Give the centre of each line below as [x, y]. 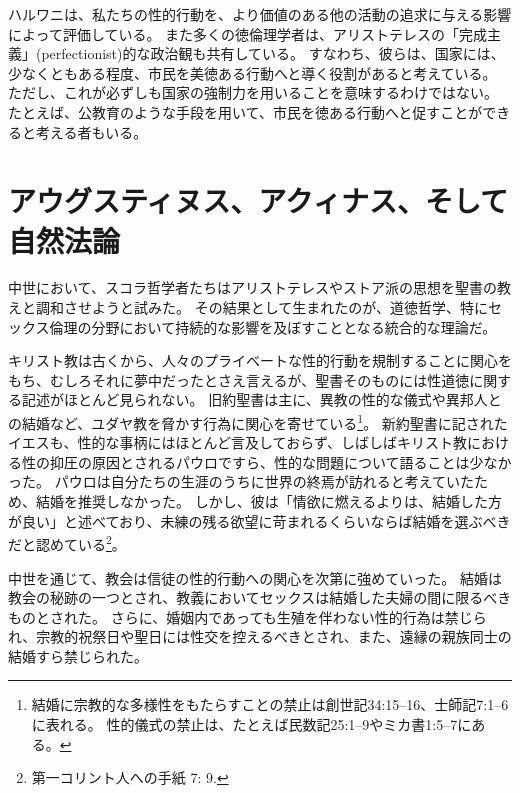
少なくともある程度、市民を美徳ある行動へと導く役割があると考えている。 [252, 72]
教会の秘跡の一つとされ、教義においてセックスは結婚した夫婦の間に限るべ [253, 597]
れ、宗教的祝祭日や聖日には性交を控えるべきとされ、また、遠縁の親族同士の [260, 636]
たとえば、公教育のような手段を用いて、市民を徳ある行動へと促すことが [245, 111]
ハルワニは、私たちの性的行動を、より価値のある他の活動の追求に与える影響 [260, 14]
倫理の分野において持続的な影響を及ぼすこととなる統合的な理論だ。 [273, 326]
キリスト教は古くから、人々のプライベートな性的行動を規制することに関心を [260, 360]
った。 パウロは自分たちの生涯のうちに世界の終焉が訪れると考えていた [241, 481]
